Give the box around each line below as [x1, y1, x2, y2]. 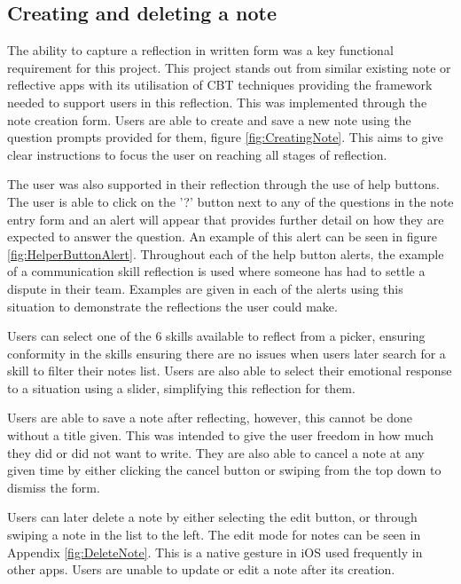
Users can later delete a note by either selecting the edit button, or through [7, 508, 418, 526]
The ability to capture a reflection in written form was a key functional [7, 41, 394, 59]
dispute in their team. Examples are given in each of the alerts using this [7, 279, 403, 297]
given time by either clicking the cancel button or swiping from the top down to [7, 461, 441, 479]
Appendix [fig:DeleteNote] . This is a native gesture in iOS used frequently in [7, 542, 423, 561]
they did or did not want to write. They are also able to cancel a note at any [7, 443, 425, 462]
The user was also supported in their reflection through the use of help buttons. [7, 175, 440, 193]
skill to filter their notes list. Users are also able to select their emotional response [7, 361, 452, 380]
